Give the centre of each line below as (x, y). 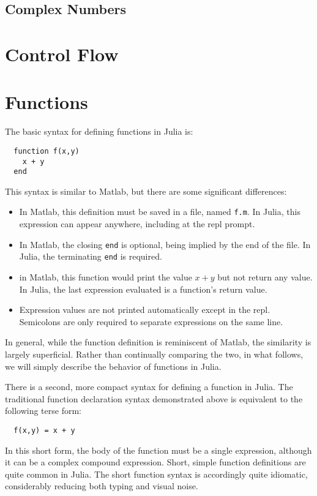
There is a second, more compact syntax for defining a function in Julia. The (149, 387)
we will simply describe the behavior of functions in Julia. (113, 366)
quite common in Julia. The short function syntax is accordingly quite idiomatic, (156, 474)
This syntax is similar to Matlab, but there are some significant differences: (146, 191)
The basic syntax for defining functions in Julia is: (99, 131)
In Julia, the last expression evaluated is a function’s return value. (143, 289)
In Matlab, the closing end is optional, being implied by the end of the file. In (165, 244)
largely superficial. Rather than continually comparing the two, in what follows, (154, 354)
